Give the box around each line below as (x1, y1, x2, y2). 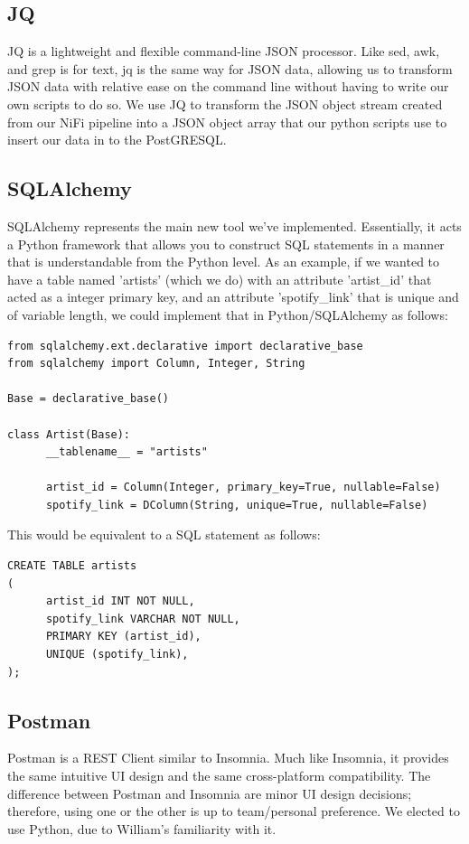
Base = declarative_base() (7, 392, 169, 406)
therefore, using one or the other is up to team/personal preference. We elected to (7, 802, 460, 821)
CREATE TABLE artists (7, 559, 137, 573)
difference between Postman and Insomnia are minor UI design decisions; (7, 783, 412, 802)
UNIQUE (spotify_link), (45, 648, 189, 661)
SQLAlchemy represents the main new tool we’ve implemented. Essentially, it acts (7, 216, 462, 235)
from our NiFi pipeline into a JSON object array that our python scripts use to (7, 112, 447, 131)
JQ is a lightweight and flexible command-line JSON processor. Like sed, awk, (7, 42, 440, 61)
